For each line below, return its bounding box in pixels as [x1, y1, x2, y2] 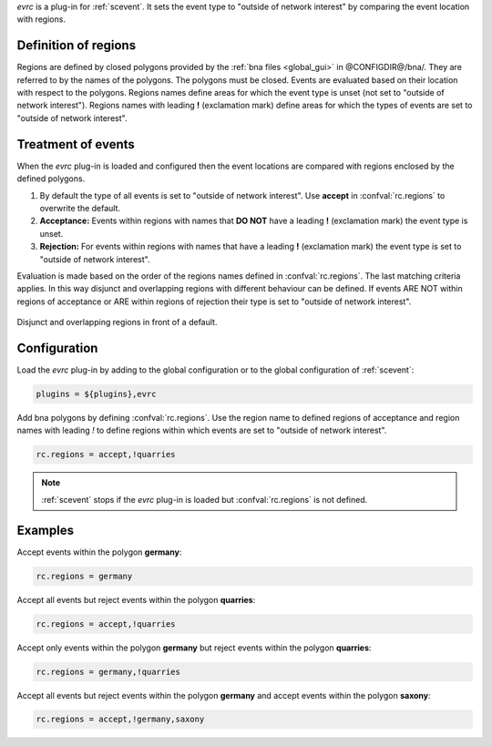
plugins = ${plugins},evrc [36, 388, 157, 399]
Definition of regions [16, 37, 137, 54]
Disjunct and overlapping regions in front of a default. [16, 317, 218, 328]
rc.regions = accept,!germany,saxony [36, 714, 205, 724]
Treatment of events [16, 137, 136, 152]
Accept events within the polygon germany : [16, 547, 182, 558]
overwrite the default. [39, 202, 121, 213]
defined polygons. [16, 173, 86, 184]
